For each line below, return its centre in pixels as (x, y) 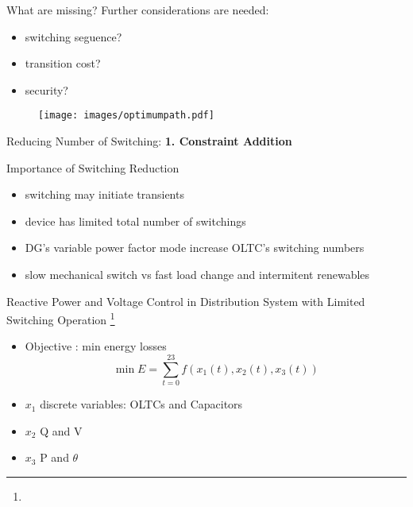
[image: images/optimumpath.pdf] (126, 116)
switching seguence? (73, 36)
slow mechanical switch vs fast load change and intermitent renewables (197, 274)
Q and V (61, 430)
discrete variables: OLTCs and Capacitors (141, 404)
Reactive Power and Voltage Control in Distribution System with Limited (186, 301)
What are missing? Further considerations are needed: (138, 10)
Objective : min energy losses (96, 346)
